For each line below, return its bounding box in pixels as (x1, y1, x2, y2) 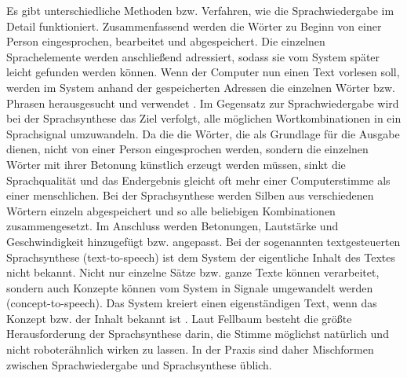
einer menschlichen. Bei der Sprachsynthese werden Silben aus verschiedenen (6, 187, 374, 204)
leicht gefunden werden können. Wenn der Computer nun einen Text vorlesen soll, (6, 64, 400, 80)
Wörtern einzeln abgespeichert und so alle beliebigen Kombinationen (6, 202, 336, 218)
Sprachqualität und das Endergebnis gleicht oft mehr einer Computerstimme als (6, 171, 391, 188)
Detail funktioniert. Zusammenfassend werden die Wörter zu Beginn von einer (6, 17, 382, 34)
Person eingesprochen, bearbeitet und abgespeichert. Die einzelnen (6, 33, 325, 50)
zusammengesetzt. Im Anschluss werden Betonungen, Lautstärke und (6, 218, 339, 234)
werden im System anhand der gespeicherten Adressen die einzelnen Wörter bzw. (6, 79, 395, 95)
